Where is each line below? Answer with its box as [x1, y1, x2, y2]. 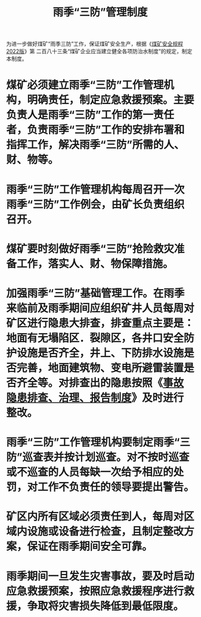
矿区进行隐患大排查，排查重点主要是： [6, 316, 195, 330]
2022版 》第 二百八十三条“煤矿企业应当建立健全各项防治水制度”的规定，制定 [6, 48, 193, 55]
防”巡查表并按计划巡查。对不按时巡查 [6, 450, 190, 464]
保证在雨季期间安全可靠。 [27, 540, 153, 553]
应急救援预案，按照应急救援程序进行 [6, 584, 184, 598]
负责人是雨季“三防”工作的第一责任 [6, 108, 175, 122]
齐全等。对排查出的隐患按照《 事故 [17, 376, 184, 389]
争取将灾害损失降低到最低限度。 [27, 599, 184, 613]
